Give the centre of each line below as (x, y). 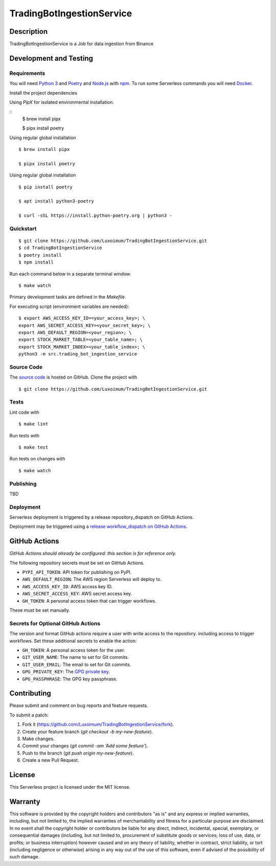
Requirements (27, 73)
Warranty (25, 801)
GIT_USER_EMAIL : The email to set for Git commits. (77, 664)
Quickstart (23, 229)
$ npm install (36, 262)
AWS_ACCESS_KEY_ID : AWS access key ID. (67, 586)
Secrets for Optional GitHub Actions (55, 623)
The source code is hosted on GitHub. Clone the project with (73, 377)
